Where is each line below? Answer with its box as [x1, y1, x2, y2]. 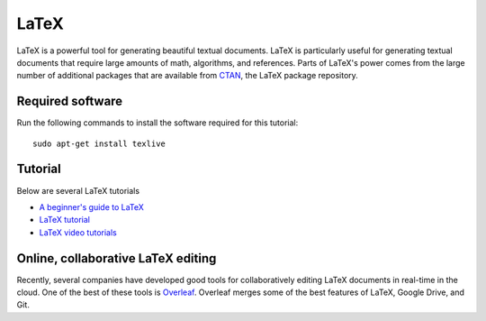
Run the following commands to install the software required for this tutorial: [16, 117, 299, 128]
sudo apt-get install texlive [32, 138, 166, 149]
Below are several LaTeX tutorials [16, 185, 139, 196]
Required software [16, 94, 123, 109]
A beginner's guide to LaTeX [39, 201, 144, 212]
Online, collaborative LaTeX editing [16, 251, 217, 266]
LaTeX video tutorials [39, 226, 117, 238]
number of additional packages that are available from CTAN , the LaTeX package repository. [16, 70, 359, 81]
